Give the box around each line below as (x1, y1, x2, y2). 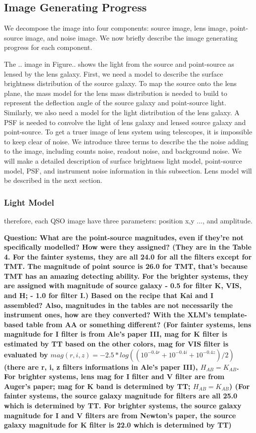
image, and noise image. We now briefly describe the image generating (25, 32, 238, 43)
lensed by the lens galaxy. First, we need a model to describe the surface (4, 68, 223, 79)
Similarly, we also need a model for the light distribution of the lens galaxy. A (4, 107, 240, 117)
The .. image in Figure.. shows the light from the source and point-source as (4, 58, 234, 69)
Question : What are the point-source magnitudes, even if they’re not (4, 232, 244, 242)
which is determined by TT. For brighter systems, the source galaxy (4, 400, 242, 411)
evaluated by (4, 349, 48, 359)
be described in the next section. (4, 175, 102, 185)
